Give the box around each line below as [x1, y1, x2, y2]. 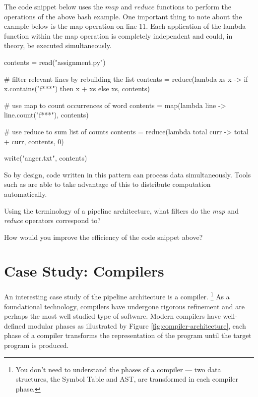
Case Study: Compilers [4, 261, 164, 281]
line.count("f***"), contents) [4, 110, 89, 120]
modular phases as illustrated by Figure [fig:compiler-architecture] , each [28, 320, 246, 331]
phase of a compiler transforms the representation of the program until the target [4, 330, 252, 340]
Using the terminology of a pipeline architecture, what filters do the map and [4, 205, 239, 216]
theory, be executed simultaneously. [4, 40, 112, 51]
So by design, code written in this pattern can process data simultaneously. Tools [4, 169, 251, 179]
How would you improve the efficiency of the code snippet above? [4, 231, 203, 242]
